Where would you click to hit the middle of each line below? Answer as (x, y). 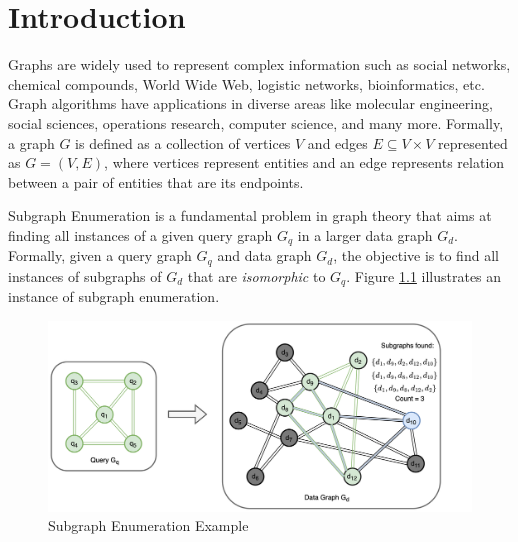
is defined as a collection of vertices (183, 142)
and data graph (264, 255)
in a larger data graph (365, 234)
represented (473, 142)
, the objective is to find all (416, 255)
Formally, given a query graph (100, 255)
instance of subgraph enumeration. (114, 296)
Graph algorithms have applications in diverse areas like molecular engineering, (250, 103)
